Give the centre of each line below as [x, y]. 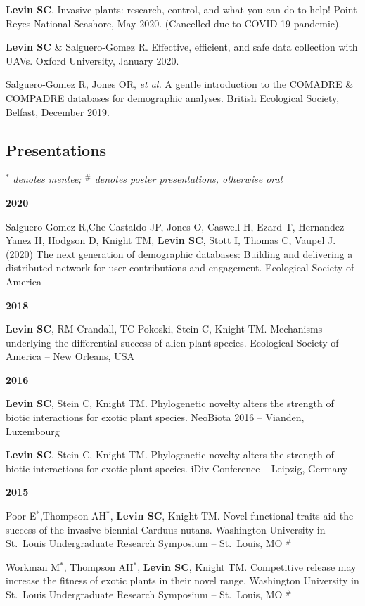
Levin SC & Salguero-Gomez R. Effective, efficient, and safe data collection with [182, 47]
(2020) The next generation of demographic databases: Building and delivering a [179, 253]
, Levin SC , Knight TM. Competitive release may [247, 566]
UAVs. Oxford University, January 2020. [92, 60]
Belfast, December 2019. [58, 111]
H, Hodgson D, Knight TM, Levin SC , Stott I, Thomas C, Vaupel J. [185, 240]
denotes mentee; [47, 179]
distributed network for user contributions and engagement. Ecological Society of [180, 267]
